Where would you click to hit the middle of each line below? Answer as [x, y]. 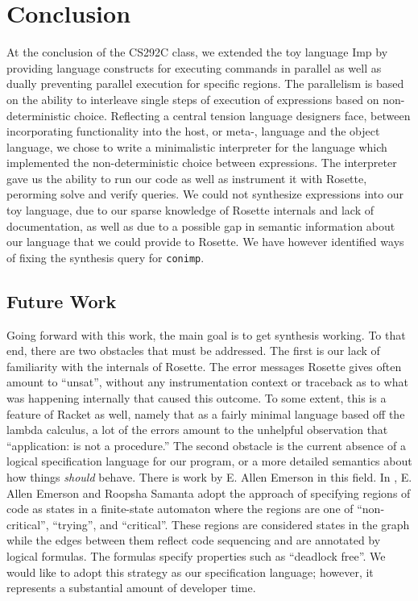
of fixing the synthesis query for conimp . [106, 257]
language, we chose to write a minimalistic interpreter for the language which [197, 146]
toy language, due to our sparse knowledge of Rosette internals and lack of [190, 210]
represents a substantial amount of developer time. [131, 588]
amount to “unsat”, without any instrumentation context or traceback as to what [207, 382]
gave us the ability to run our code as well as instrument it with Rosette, [187, 178]
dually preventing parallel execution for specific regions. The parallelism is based [205, 83]
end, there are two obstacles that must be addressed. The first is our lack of [193, 351]
